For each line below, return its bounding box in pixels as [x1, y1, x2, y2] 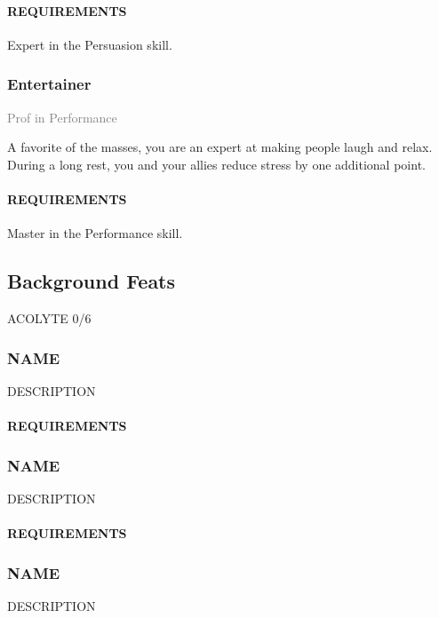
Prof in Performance [7, 107, 117, 126]
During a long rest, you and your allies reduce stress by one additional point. [7, 154, 426, 173]
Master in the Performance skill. [7, 224, 183, 242]
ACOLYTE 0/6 [7, 308, 92, 327]
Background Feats [7, 267, 176, 295]
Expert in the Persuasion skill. [7, 35, 172, 53]
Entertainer [7, 73, 92, 95]
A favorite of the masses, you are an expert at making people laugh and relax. [7, 138, 433, 156]
